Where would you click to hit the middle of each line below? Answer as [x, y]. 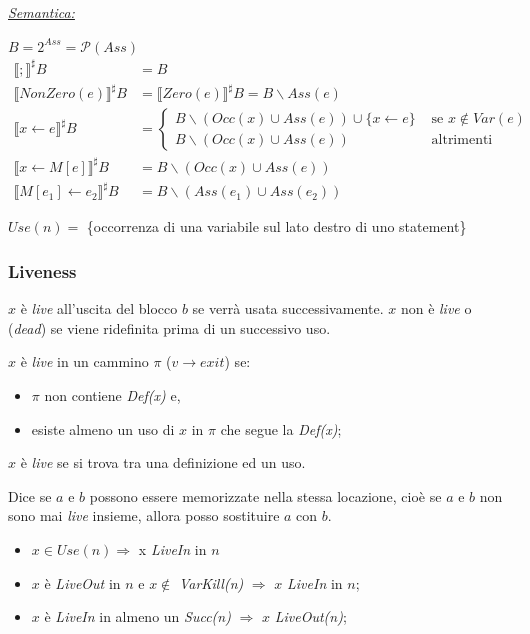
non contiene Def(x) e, [112, 394]
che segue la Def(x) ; [281, 428]
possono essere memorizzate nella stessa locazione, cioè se [265, 495]
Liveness [42, 270]
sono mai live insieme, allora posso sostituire [144, 515]
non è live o [436, 308]
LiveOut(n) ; [310, 616]
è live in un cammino [84, 361]
